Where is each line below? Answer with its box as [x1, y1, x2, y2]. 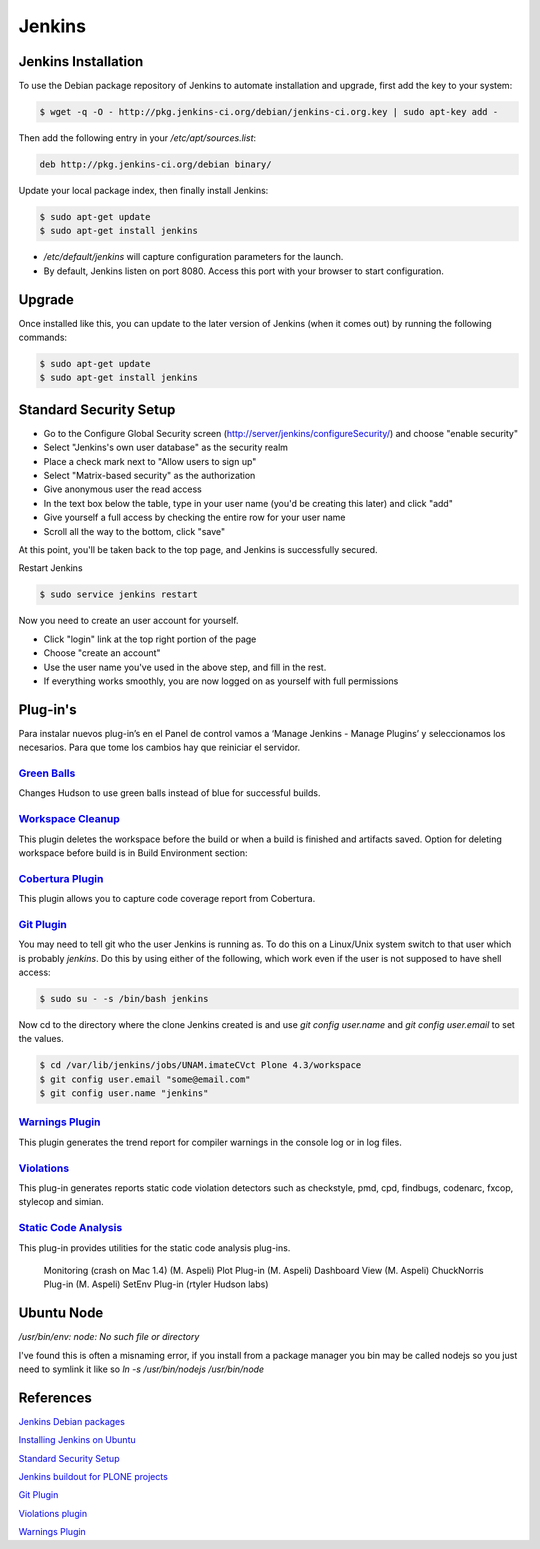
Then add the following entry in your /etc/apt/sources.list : [18, 132, 257, 144]
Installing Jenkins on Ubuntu [18, 1434, 136, 1446]
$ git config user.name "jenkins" [39, 1088, 209, 1099]
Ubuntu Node [18, 1305, 104, 1322]
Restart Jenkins [18, 562, 84, 574]
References [18, 1389, 92, 1406]
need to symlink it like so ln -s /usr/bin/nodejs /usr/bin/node [18, 1363, 265, 1375]
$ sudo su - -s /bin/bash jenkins [39, 993, 209, 1004]
